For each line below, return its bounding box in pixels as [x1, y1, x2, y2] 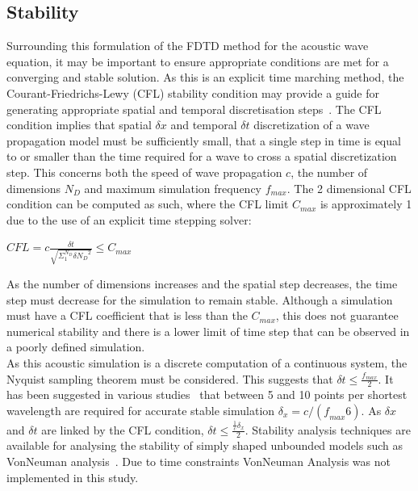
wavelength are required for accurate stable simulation [6, 402, 275, 419]
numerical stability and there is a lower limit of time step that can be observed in [6, 322, 410, 339]
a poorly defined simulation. [6, 338, 145, 355]
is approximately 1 [320, 195, 412, 212]
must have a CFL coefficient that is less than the [6, 307, 248, 324]
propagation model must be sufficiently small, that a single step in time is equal [6, 132, 401, 149]
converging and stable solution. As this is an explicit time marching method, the [6, 69, 404, 86]
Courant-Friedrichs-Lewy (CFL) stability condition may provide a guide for [6, 84, 379, 101]
